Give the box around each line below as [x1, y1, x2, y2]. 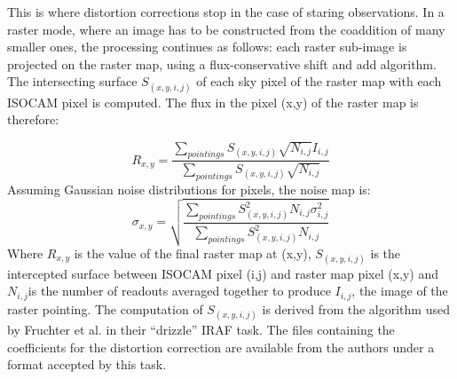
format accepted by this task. [7, 355, 167, 374]
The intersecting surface [7, 72, 138, 91]
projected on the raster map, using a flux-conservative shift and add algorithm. [7, 54, 437, 73]
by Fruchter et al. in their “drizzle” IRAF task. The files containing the [7, 320, 395, 338]
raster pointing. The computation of [7, 299, 203, 318]
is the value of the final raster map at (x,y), [74, 243, 311, 262]
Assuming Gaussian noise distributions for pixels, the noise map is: [7, 179, 371, 198]
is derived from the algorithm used [262, 299, 450, 318]
